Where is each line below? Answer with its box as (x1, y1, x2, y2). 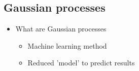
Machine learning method (27, 40, 107, 51)
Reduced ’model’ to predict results (27, 57, 135, 68)
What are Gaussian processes (15, 23, 107, 34)
